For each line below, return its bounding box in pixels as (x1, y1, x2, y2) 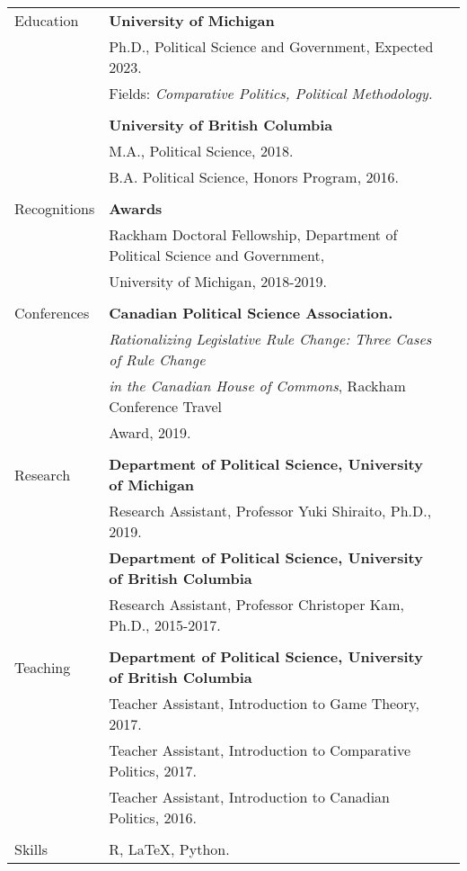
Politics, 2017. (109, 760, 197, 781)
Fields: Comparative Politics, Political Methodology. (109, 83, 433, 103)
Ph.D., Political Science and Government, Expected (109, 36, 434, 57)
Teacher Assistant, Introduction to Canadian (109, 786, 391, 807)
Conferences (14, 302, 90, 323)
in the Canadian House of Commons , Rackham (109, 375, 406, 396)
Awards (109, 198, 163, 219)
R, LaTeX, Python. (109, 839, 230, 859)
